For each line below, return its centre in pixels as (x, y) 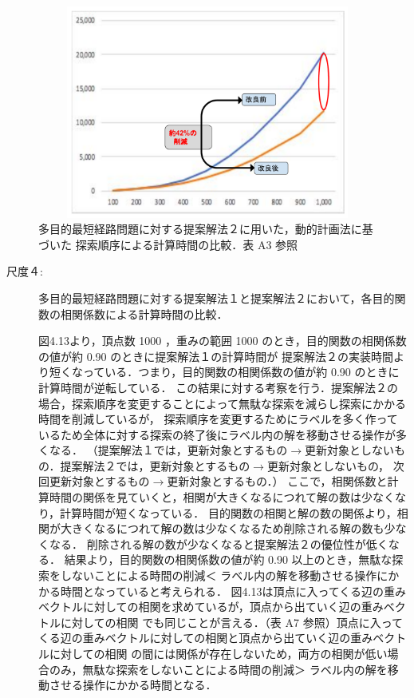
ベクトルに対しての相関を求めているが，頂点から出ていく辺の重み (211, 607)
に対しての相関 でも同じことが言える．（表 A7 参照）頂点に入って (231, 622)
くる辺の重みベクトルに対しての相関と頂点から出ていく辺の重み (206, 638)
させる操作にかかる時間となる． (133, 685)
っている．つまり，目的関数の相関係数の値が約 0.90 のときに (241, 372)
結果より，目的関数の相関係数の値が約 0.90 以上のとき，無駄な (228, 559)
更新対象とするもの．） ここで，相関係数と (277, 481)
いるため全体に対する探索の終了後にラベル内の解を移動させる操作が (217, 434)
